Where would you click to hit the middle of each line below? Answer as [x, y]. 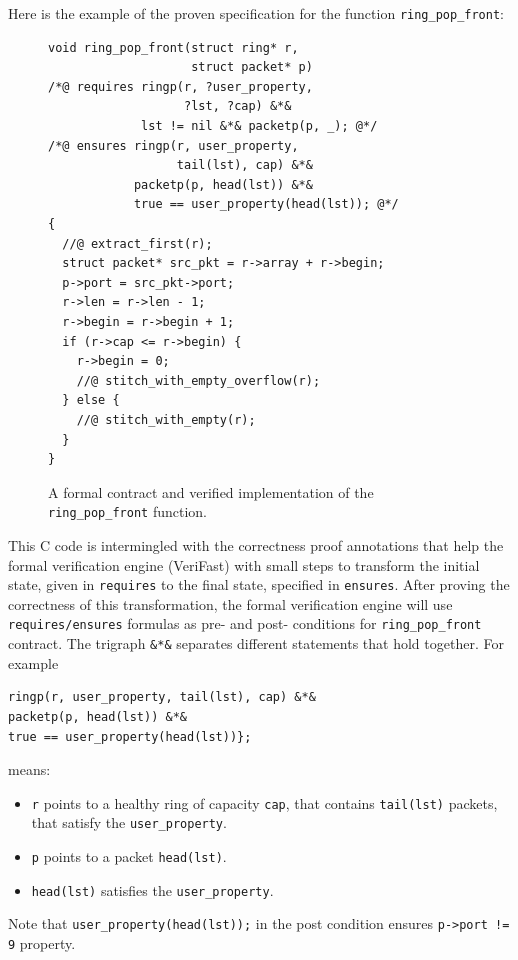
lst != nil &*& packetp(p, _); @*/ [259, 126]
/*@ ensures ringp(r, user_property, [173, 145]
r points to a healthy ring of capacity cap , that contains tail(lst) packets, [264, 802]
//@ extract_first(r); [137, 243]
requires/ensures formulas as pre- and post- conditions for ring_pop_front [245, 623]
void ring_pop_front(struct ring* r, [173, 47]
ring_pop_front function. [127, 511]
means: [29, 769]
